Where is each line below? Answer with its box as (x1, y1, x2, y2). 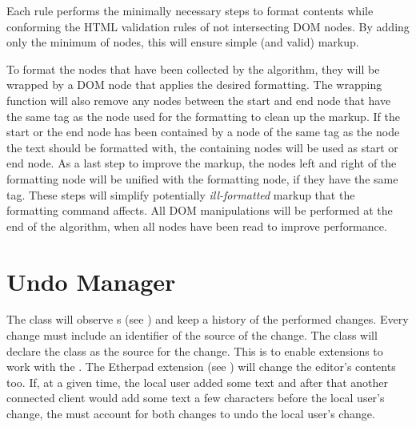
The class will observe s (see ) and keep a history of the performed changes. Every (6, 311, 409, 328)
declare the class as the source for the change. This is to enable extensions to (6, 342, 383, 359)
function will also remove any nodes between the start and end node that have (6, 91, 391, 108)
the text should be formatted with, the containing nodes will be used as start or (6, 139, 398, 155)
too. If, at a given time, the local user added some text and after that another (6, 373, 389, 390)
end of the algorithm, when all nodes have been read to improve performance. (6, 217, 387, 234)
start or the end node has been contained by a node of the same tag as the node (6, 123, 400, 140)
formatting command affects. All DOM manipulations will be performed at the (6, 202, 393, 219)
